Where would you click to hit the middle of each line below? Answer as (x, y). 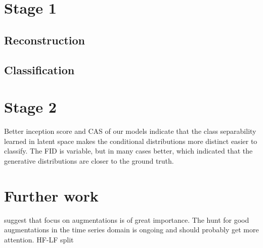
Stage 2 (30, 107)
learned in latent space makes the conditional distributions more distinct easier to (131, 141)
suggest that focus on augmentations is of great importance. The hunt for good (127, 219)
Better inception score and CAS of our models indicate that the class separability (130, 131)
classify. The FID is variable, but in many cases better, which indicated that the (128, 151)
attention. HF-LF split (39, 239)
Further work (51, 195)
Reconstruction (45, 40)
